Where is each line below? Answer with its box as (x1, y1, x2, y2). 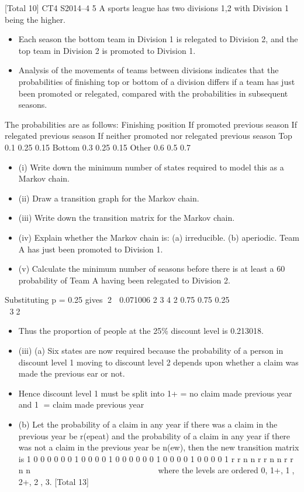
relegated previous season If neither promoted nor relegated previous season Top (5, 129, 292, 142)
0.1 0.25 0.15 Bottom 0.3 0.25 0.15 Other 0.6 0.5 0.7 (5, 141, 191, 153)
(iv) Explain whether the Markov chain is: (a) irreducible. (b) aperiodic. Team (18, 231, 299, 243)
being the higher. (5, 13, 65, 25)
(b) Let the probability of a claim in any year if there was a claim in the (18, 418, 278, 430)
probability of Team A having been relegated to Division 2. (18, 274, 230, 286)
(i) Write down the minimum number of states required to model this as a (18, 160, 284, 173)
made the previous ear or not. (18, 367, 125, 380)
